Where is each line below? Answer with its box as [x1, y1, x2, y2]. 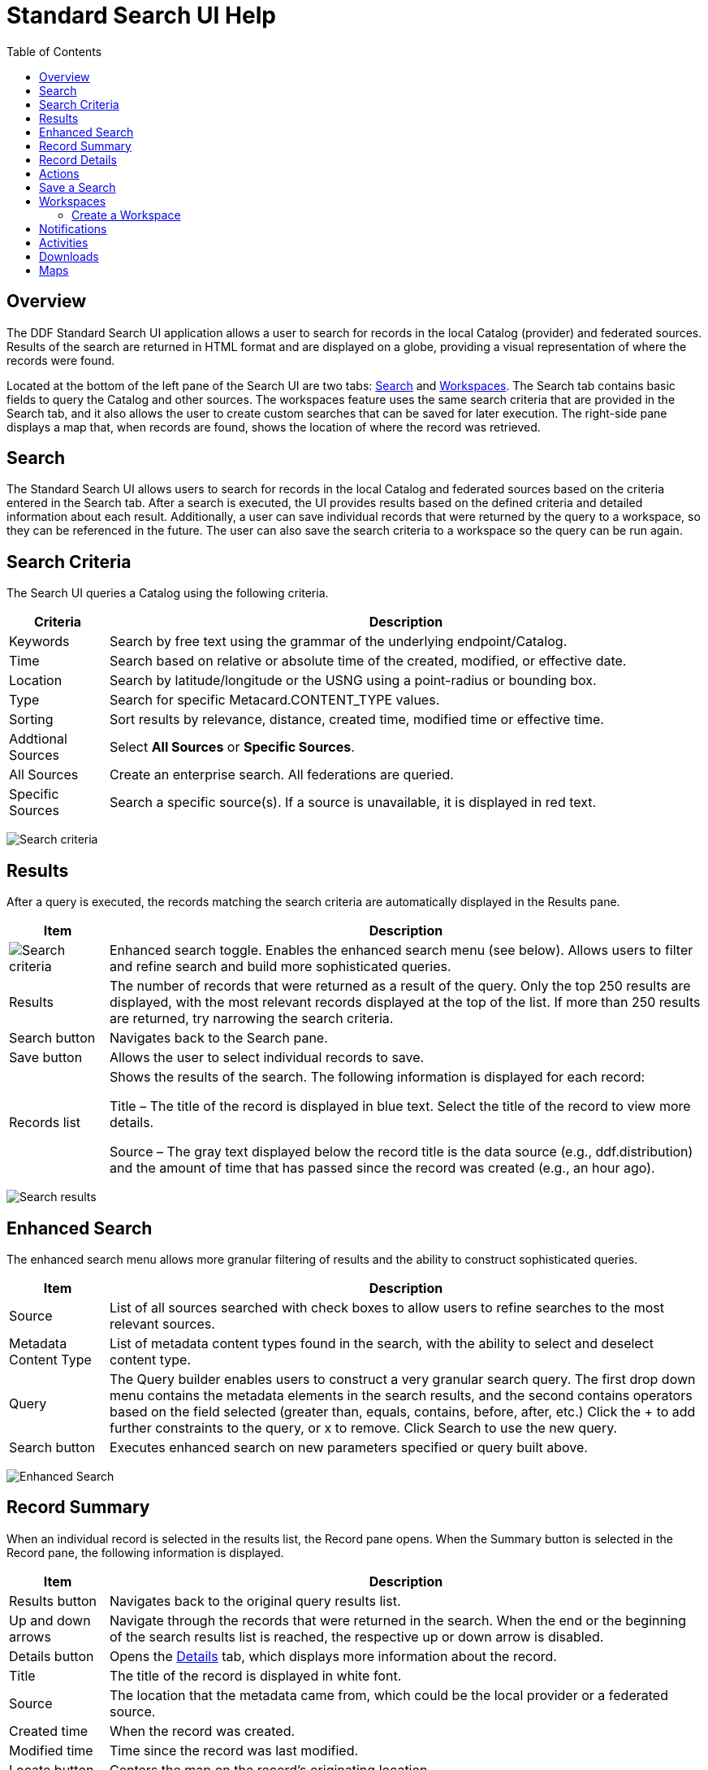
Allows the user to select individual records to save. [109, 1049, 425, 1066]
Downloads [39, 249, 99, 263]
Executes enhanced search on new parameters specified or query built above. [109, 1438, 588, 1455]
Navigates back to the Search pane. [109, 1030, 328, 1047]
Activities [39, 235, 88, 249]
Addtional [9, 731, 67, 748]
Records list [9, 1114, 81, 1131]
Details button [9, 1647, 94, 1664]
